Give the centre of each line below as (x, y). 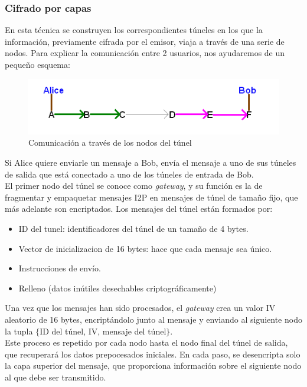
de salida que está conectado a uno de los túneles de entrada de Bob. (129, 174)
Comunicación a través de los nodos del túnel (110, 142)
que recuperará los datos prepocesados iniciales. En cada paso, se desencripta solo (153, 354)
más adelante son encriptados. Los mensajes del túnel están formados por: (139, 209)
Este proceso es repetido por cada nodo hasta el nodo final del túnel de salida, (146, 342)
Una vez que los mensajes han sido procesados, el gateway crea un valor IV (140, 308)
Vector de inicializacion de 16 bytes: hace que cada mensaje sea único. (145, 248)
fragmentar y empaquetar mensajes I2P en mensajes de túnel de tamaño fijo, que (151, 197)
